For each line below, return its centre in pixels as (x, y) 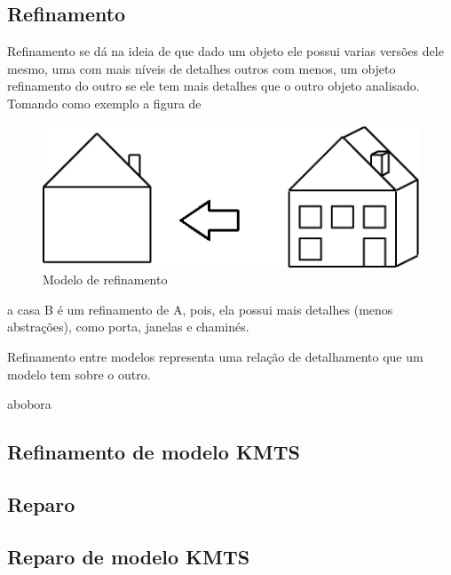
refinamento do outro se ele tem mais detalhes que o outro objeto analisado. (214, 86)
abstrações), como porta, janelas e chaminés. (128, 327)
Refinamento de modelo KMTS (154, 452)
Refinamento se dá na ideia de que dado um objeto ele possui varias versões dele (225, 51)
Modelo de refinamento (105, 280)
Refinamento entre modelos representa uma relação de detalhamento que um (215, 356)
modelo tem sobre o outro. (79, 374)
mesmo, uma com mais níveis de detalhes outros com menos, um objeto (202, 68)
